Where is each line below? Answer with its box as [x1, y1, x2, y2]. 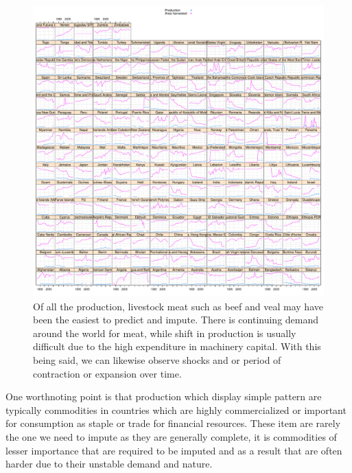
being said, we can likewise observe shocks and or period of [33, 352, 281, 367]
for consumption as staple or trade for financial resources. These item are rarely [5, 416, 341, 430]
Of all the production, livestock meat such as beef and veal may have [33, 299, 323, 313]
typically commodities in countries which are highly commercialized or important [5, 402, 347, 417]
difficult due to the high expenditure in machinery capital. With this [33, 339, 321, 354]
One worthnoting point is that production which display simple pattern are [5, 389, 322, 404]
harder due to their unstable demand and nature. [5, 457, 213, 471]
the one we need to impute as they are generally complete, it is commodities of [5, 429, 337, 443]
